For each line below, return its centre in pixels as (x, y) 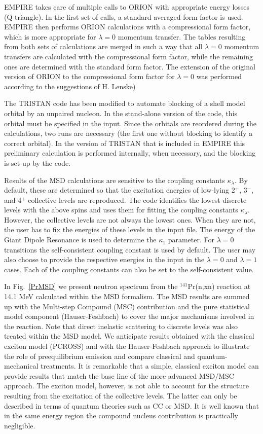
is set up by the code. (37, 162)
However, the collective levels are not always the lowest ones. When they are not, (130, 219)
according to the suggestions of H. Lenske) (70, 86)
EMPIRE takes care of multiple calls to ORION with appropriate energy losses (127, 7)
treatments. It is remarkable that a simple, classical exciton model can (149, 366)
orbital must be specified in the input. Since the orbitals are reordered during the (130, 123)
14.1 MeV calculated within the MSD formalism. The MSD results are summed (127, 296)
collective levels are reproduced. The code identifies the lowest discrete (137, 200)
